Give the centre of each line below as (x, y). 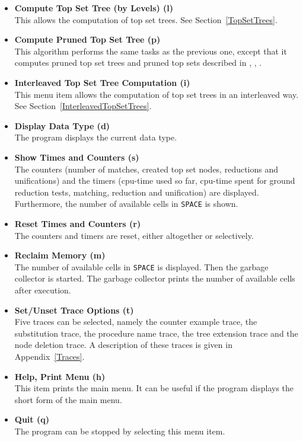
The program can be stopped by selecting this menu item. (120, 431)
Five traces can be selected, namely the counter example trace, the (136, 322)
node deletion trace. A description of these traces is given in (123, 345)
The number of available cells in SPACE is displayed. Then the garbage (141, 266)
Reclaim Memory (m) (60, 255)
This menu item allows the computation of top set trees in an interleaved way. (157, 94)
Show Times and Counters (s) (77, 157)
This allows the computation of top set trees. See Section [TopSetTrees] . (146, 19)
